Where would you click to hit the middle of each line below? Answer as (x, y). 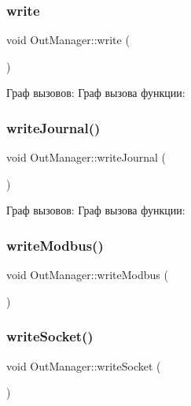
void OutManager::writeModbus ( (87, 275)
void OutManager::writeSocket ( (84, 365)
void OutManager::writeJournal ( (86, 157)
